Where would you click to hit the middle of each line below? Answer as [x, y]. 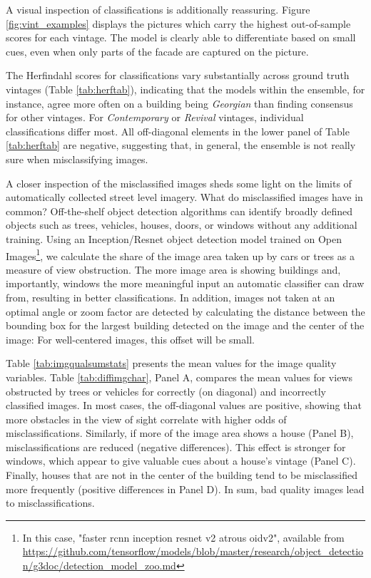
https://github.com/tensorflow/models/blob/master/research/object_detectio [193, 551]
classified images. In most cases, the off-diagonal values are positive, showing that [184, 405]
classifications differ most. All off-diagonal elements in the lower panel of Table [178, 131]
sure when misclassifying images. [77, 159]
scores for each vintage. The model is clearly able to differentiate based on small [181, 37]
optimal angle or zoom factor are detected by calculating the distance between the [185, 311]
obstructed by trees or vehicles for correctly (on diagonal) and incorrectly [166, 391]
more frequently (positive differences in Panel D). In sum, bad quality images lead [185, 489]
